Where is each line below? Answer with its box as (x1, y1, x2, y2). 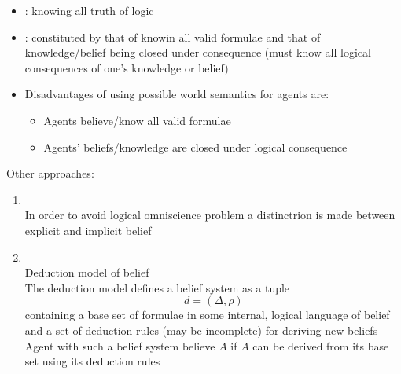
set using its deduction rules (24, 353, 160, 369)
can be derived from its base (252, 337, 389, 354)
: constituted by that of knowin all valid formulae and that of (24, 28, 321, 45)
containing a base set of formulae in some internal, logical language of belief (24, 306, 390, 323)
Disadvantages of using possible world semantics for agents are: (24, 86, 329, 102)
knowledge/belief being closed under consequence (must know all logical (24, 44, 371, 60)
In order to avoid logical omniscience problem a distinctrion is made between (24, 207, 395, 223)
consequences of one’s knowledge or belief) (24, 59, 229, 75)
